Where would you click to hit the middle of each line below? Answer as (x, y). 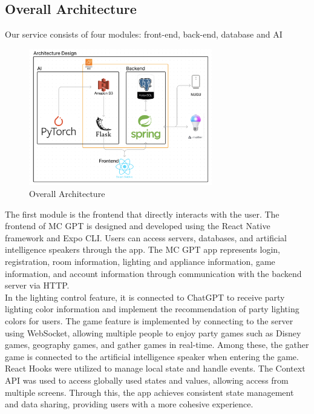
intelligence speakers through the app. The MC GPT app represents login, (142, 249)
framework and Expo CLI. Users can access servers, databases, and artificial (146, 237)
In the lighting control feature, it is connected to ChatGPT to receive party (145, 297)
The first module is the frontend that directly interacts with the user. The (142, 214)
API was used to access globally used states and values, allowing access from (147, 380)
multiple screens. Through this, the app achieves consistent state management (149, 392)
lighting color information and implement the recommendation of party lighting (152, 309)
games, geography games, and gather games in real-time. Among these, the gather (157, 345)
